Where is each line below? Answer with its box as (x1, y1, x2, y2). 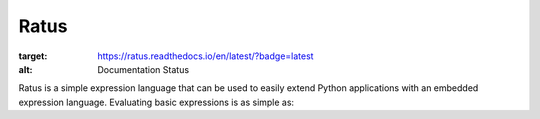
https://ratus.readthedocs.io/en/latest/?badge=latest (97, 50, 314, 62)
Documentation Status (97, 63, 190, 75)
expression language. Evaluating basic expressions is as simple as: (18, 96, 295, 108)
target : (18, 50, 48, 62)
